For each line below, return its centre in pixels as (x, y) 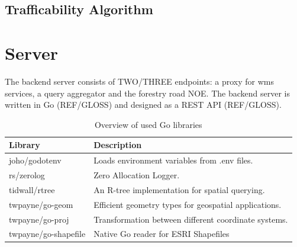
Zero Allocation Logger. (137, 174)
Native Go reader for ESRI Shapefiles (162, 234)
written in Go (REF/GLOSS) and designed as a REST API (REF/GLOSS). (143, 105)
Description (118, 145)
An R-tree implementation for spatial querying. (179, 189)
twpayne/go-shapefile (47, 234)
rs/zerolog (27, 174)
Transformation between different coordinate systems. (191, 219)
